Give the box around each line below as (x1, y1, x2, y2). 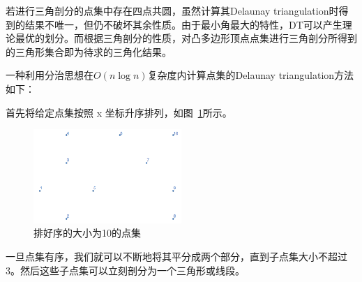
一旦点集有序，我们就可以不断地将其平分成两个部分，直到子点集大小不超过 (6, 248, 347, 263)
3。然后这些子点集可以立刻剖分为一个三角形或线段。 (6, 262, 245, 277)
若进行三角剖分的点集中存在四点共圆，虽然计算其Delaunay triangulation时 (6, 3, 339, 17)
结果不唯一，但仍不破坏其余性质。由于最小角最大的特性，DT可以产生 (24, 17, 342, 31)
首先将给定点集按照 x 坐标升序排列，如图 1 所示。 (6, 105, 232, 119)
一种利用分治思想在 (6, 68, 93, 82)
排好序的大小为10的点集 (33, 225, 141, 240)
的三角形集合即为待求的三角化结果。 (6, 44, 172, 59)
